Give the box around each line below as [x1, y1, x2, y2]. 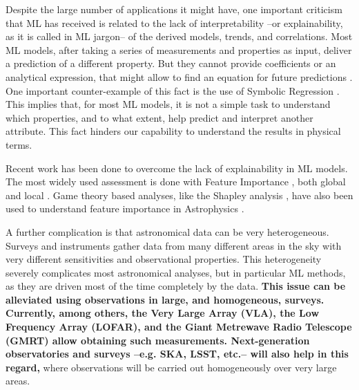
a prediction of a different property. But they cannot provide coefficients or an [6, 56, 336, 71]
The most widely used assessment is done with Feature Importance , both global [6, 174, 346, 189]
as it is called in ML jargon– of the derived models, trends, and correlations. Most [6, 29, 353, 44]
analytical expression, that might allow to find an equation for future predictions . [6, 69, 353, 84]
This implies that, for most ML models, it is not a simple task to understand [6, 97, 331, 111]
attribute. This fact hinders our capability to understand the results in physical [6, 124, 341, 138]
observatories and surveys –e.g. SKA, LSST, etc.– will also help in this [6, 346, 349, 361]
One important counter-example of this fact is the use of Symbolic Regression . [6, 83, 340, 98]
